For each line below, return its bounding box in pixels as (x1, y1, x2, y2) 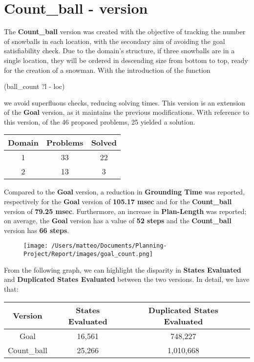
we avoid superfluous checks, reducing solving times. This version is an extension (4, 97, 245, 107)
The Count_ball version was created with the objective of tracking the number (4, 26, 246, 37)
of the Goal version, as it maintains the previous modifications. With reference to (4, 107, 249, 117)
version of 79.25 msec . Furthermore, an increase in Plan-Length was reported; (4, 206, 247, 216)
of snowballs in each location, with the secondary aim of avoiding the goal (4, 36, 225, 46)
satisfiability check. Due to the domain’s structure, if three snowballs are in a (4, 45, 235, 56)
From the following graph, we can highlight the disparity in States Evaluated (4, 264, 241, 275)
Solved (91, 137, 117, 149)
